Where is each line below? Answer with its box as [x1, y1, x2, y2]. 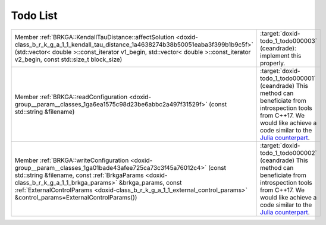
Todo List [11, 9, 58, 22]
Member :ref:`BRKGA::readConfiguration [14, 93, 128, 101]
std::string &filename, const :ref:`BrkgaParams [14, 171, 144, 179]
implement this [259, 51, 302, 59]
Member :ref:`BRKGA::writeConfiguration [14, 156, 129, 164]
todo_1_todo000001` [259, 74, 316, 83]
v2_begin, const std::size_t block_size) [14, 55, 123, 64]
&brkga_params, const [118, 178, 182, 186]
